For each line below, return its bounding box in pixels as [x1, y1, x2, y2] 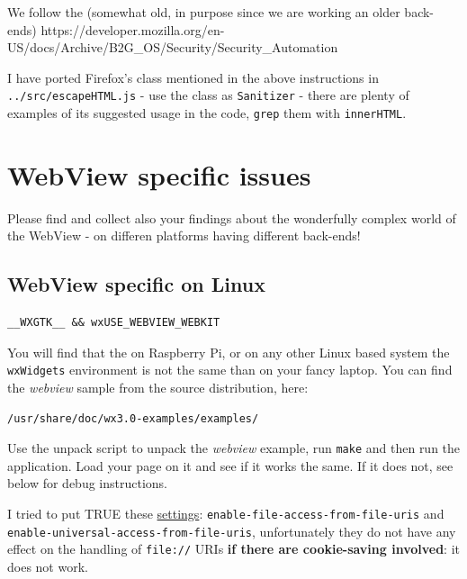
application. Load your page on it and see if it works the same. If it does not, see [7, 456, 454, 475]
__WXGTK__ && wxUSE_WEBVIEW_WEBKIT [7, 316, 220, 330]
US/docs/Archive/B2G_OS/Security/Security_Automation [7, 38, 338, 57]
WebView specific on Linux [7, 270, 265, 298]
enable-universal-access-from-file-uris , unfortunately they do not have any [7, 521, 456, 540]
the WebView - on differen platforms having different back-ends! [7, 226, 361, 245]
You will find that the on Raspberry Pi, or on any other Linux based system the [7, 342, 450, 361]
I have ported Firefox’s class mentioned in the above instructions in [7, 68, 379, 86]
